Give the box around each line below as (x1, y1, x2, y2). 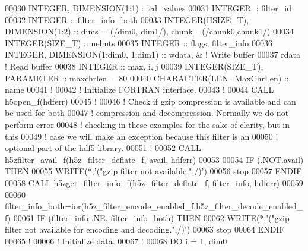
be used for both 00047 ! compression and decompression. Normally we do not (5, 106, 289, 119)
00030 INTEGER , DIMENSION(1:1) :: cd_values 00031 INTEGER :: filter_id (5, 2, 292, 14)
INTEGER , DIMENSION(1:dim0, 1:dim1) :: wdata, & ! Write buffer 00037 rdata (5, 48, 300, 61)
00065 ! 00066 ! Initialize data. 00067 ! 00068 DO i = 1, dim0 (5, 234, 227, 247)
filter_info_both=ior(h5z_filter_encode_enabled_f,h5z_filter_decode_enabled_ (5, 200, 303, 212)
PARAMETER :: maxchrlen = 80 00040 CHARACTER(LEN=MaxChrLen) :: (5, 71, 289, 84)
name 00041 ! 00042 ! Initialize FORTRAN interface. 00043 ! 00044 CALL (5, 83, 274, 96)
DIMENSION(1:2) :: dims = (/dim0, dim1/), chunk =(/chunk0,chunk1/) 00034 (5, 25, 294, 37)
